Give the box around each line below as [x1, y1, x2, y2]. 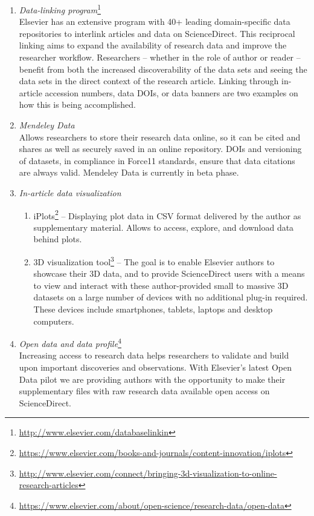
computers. [33, 314, 74, 327]
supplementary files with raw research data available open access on [19, 385, 270, 397]
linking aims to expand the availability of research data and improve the [19, 39, 287, 51]
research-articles [19, 478, 78, 491]
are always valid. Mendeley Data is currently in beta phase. [19, 166, 239, 179]
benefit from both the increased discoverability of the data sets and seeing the [19, 62, 307, 75]
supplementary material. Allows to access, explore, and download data [33, 220, 294, 233]
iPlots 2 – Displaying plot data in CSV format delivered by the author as [33, 207, 301, 222]
